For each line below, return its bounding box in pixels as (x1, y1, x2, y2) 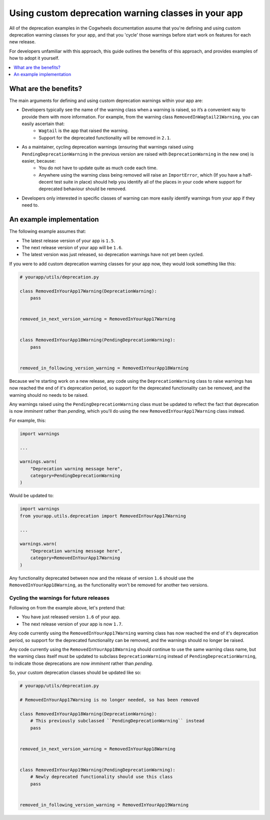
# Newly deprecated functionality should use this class (30, 774, 173, 780)
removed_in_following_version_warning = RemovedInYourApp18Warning (19, 365, 189, 371)
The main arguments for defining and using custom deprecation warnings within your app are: (9, 98, 203, 104)
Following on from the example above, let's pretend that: (9, 605, 126, 611)
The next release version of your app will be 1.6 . (21, 244, 123, 250)
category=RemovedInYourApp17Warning (30, 555, 120, 561)
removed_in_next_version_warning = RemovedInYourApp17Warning (19, 316, 175, 322)
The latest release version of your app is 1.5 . (21, 238, 115, 244)
